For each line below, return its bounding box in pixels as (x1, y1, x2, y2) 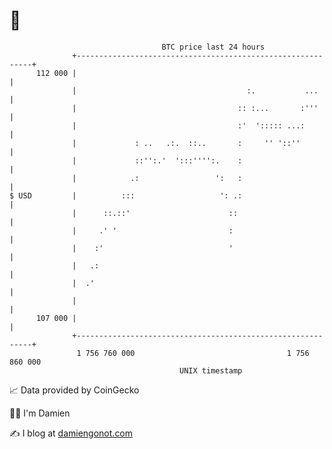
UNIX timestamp (179, 365, 243, 376)
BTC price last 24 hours (161, 42, 266, 52)
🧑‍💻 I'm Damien (9, 407, 71, 419)
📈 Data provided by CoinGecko (9, 384, 140, 396)
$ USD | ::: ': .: (9, 190, 243, 201)
